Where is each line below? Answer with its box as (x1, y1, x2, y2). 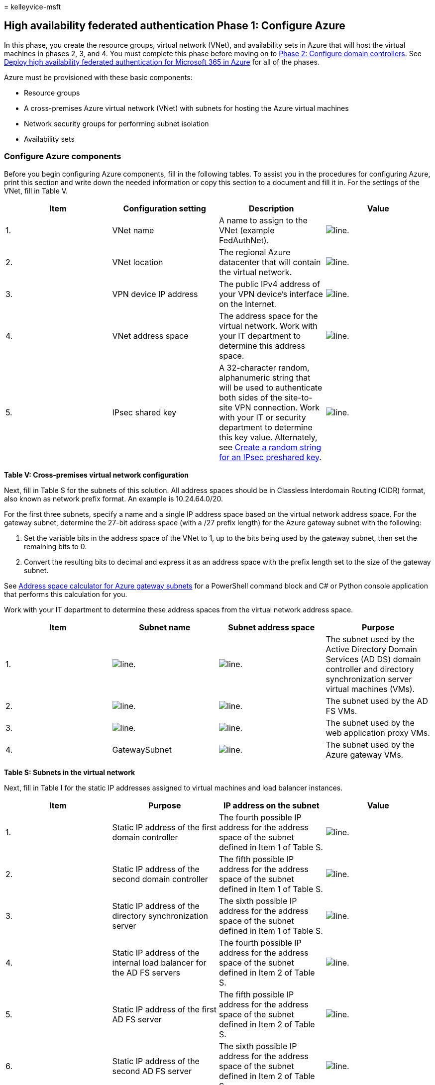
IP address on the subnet (223, 800, 320, 810)
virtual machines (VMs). (326, 684, 415, 694)
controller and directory (326, 664, 414, 674)
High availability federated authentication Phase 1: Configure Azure (4, 19, 345, 32)
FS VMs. (326, 705, 357, 716)
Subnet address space (228, 622, 315, 632)
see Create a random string (219, 442, 322, 452)
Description (249, 203, 294, 213)
